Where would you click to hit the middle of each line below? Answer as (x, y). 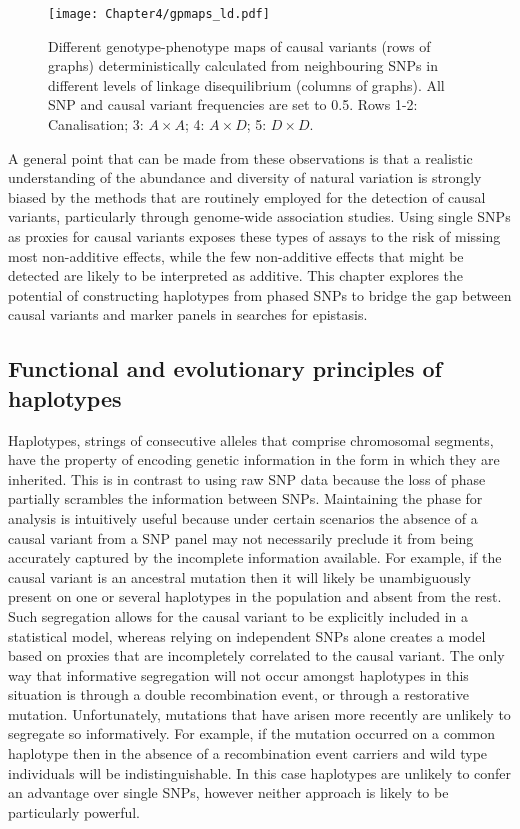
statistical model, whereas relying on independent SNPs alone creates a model (247, 635)
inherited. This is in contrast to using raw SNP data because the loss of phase (247, 478)
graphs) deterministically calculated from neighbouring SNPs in (243, 65)
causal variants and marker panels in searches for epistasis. (188, 314)
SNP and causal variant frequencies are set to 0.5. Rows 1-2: (233, 104)
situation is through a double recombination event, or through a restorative (238, 694)
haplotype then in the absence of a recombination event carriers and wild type (248, 753)
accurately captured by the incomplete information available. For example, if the (255, 557)
